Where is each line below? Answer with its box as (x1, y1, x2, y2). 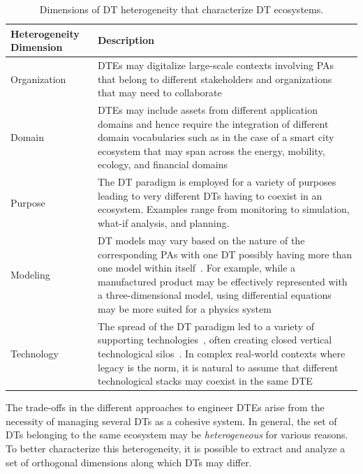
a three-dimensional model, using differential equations (98, 288, 332, 302)
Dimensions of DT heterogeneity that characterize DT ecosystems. (39, 2, 324, 16)
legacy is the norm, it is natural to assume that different (98, 360, 339, 374)
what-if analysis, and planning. (98, 216, 230, 230)
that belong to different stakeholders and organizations (98, 71, 332, 86)
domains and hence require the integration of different (98, 116, 329, 131)
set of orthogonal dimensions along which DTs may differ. (6, 454, 252, 469)
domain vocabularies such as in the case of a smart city (98, 130, 334, 145)
